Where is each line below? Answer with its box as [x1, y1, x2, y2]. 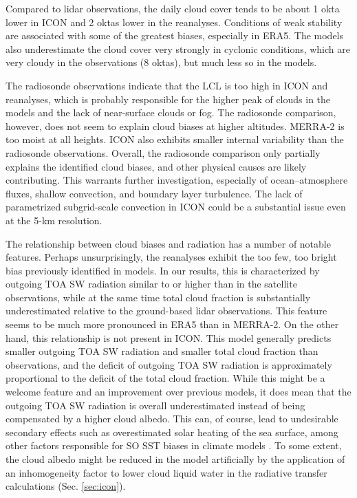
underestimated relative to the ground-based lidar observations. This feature [6, 303, 327, 318]
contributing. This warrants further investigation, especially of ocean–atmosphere [6, 173, 348, 187]
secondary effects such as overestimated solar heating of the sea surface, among [6, 424, 338, 439]
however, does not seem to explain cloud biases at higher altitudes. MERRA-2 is [6, 118, 345, 133]
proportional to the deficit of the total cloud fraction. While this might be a [6, 371, 325, 385]
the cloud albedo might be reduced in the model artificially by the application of [6, 452, 345, 466]
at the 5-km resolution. [6, 213, 102, 227]
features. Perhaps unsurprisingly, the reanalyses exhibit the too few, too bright [6, 250, 337, 264]
